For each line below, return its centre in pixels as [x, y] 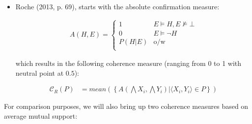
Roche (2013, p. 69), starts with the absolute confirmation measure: [117, 6]
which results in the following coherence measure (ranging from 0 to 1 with [128, 63]
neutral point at [40, 72]
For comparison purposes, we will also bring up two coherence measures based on [126, 106]
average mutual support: [41, 116]
